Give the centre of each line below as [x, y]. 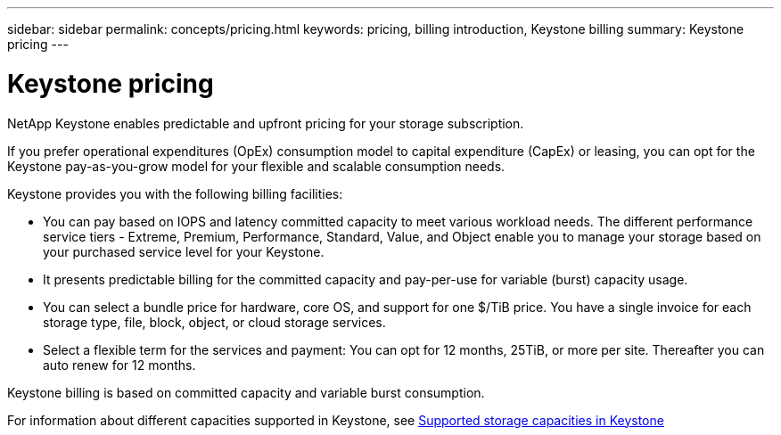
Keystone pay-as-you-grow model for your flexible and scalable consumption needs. [256, 166]
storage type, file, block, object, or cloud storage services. [214, 322]
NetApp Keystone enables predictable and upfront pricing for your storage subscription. [266, 123]
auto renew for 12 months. [119, 365]
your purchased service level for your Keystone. [184, 251]
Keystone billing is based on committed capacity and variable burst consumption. [246, 392]
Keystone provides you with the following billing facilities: [175, 193]
